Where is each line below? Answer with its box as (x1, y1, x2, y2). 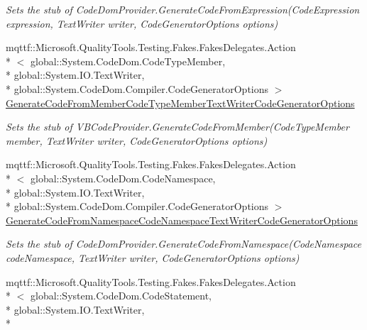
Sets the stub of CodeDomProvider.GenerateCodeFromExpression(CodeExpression (6, 2, 360, 16)
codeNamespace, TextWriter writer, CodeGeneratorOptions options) (6, 250, 300, 265)
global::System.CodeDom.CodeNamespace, (30, 170, 216, 185)
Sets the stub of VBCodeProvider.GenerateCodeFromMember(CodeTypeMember (6, 119, 349, 134)
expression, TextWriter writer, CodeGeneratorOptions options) (6, 16, 278, 31)
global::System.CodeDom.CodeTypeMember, (30, 53, 226, 68)
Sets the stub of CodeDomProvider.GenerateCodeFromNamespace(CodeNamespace (6, 236, 361, 251)
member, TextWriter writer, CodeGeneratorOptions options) (6, 133, 268, 148)
